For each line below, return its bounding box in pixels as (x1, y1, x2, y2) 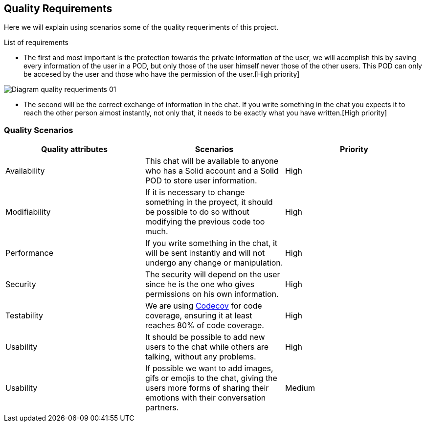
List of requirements (4, 38, 68, 47)
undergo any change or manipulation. (145, 258, 283, 268)
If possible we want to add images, (145, 363, 273, 374)
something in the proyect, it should (145, 197, 273, 207)
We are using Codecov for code (145, 301, 262, 311)
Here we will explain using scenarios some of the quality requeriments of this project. (4, 23, 279, 32)
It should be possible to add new (145, 332, 265, 342)
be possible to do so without (145, 207, 249, 217)
